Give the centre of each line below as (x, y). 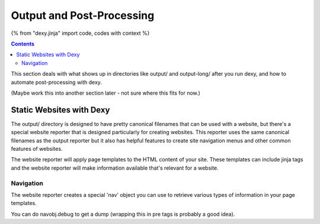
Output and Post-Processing (83, 15)
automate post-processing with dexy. (56, 82)
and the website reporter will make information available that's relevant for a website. (115, 168)
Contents (23, 44)
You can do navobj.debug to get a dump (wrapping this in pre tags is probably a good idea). (123, 214)
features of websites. (37, 148)
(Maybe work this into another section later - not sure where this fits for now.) (106, 93)
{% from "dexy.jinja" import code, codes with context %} (80, 33)
